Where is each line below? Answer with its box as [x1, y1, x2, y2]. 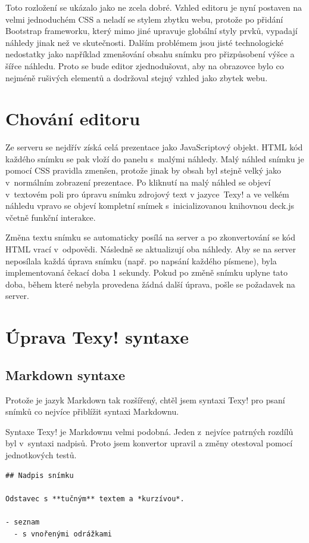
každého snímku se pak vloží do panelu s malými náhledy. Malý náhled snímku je [5, 152, 304, 165]
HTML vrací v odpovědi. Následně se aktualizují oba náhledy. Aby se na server [5, 243, 296, 255]
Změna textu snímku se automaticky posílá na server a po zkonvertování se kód [5, 231, 295, 243]
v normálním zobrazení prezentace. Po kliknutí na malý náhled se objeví [5, 176, 271, 189]
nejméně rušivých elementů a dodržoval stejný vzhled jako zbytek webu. [5, 71, 268, 84]
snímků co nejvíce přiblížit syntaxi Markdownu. [5, 405, 179, 418]
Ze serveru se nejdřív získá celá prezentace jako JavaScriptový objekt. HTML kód [5, 141, 303, 153]
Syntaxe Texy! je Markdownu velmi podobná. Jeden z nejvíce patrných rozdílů [5, 425, 294, 437]
